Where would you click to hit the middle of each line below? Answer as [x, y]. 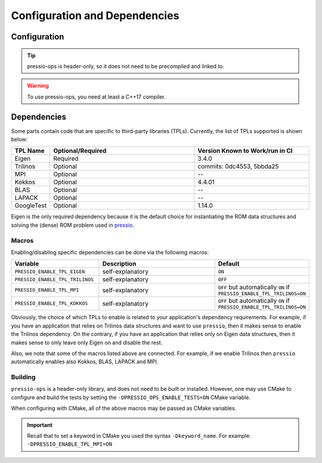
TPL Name [30, 151]
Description [119, 264]
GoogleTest [31, 206]
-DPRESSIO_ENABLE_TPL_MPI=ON [70, 444]
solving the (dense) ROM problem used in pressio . [72, 225]
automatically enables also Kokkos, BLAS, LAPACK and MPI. [85, 362]
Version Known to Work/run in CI [245, 151]
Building [23, 377]
